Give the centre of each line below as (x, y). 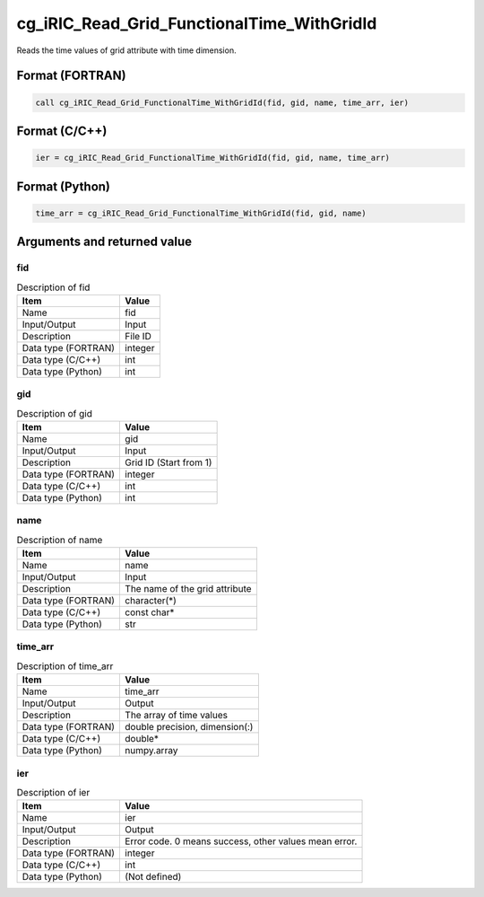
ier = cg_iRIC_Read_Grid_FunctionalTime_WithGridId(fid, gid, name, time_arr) (212, 158)
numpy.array (151, 751)
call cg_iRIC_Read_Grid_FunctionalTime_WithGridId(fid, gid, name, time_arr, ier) (222, 102)
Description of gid (55, 413)
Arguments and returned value (104, 242)
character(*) (151, 601)
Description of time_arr (65, 666)
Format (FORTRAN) (71, 76)
